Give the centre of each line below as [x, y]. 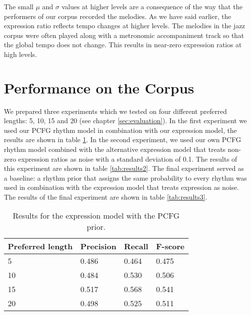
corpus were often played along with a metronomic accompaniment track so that [124, 35]
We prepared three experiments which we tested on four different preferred [116, 111]
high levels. [20, 54]
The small [19, 6]
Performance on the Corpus [99, 87]
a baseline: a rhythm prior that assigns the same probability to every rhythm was [125, 177]
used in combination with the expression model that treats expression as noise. [122, 187]
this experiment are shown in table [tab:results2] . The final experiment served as [124, 168]
